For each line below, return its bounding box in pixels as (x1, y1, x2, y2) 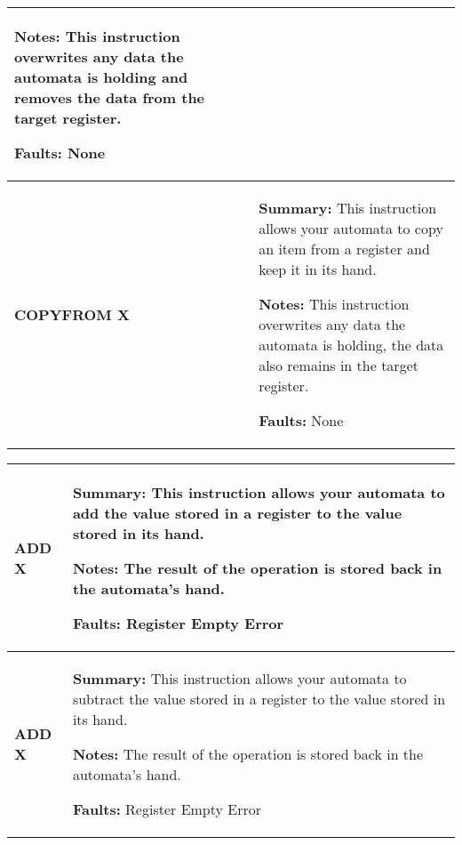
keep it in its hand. (259, 259, 377, 279)
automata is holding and (14, 67, 188, 87)
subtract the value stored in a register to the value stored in (72, 688, 446, 709)
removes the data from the (14, 87, 205, 108)
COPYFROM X (14, 303, 130, 325)
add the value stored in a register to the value (72, 503, 402, 523)
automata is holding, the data (259, 334, 444, 355)
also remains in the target (259, 355, 418, 375)
